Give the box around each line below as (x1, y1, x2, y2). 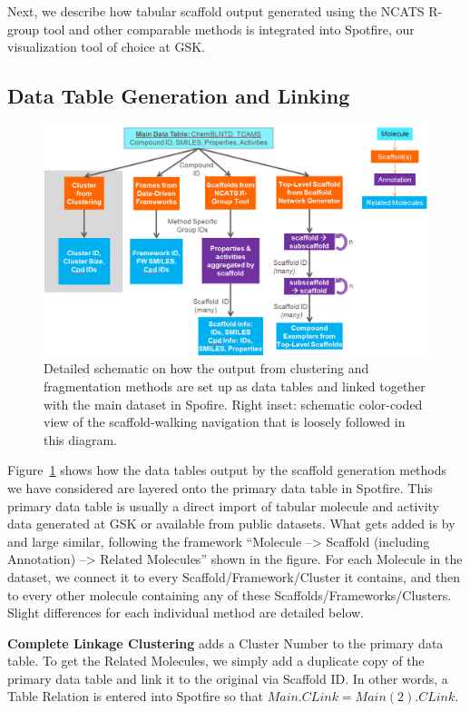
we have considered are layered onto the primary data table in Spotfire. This (7, 478, 433, 497)
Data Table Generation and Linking (7, 82, 350, 110)
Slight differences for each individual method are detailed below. (7, 603, 364, 622)
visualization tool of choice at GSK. (7, 37, 205, 56)
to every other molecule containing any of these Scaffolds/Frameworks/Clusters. (7, 585, 452, 604)
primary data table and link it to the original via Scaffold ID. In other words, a (7, 668, 448, 687)
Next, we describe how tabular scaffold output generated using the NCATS (7, 2, 425, 20)
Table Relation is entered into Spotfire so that (7, 687, 263, 706)
